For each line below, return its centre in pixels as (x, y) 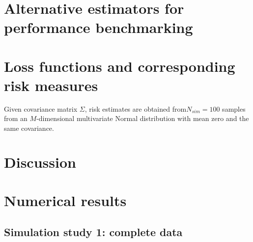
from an (16, 118)
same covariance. (29, 128)
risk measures (51, 85)
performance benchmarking (98, 27)
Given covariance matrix (41, 108)
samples (234, 108)
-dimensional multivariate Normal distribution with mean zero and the (143, 118)
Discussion (40, 162)
